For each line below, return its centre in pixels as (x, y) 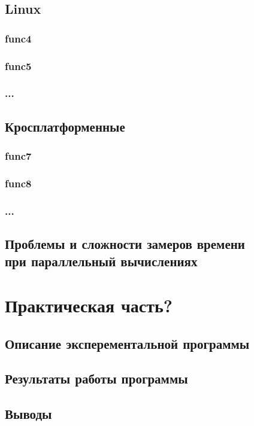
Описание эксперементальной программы (127, 343)
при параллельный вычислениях (101, 261)
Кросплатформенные (65, 126)
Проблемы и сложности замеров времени (125, 244)
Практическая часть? (89, 305)
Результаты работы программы (96, 378)
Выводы (28, 414)
